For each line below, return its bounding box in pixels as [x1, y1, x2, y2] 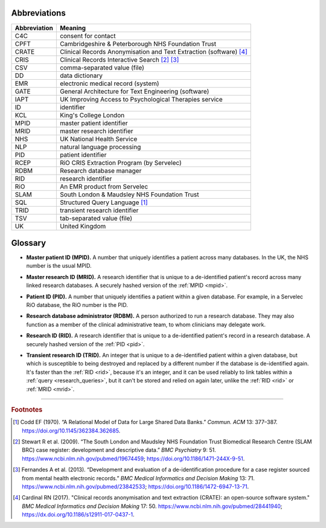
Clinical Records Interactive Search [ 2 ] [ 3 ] [59, 55, 179, 63]
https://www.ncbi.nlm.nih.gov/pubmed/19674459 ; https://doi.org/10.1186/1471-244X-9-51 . [22, 455, 245, 462]
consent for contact [59, 31, 116, 40]
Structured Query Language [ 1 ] [59, 198, 148, 207]
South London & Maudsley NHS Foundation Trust [59, 190, 199, 199]
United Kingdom [59, 222, 106, 230]
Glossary [11, 237, 46, 248]
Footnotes [11, 405, 43, 414]
